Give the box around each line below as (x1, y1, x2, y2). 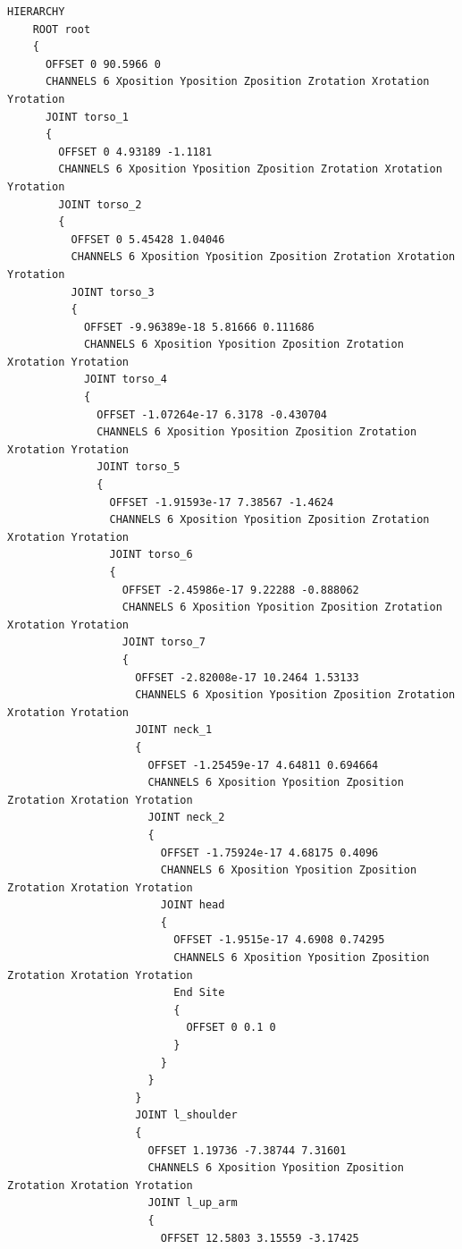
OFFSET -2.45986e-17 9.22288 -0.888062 (122, 583, 359, 596)
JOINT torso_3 (71, 285, 155, 299)
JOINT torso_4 (83, 373, 167, 386)
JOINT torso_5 (97, 460, 181, 474)
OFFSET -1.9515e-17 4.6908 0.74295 (173, 933, 385, 947)
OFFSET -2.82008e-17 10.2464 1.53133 (135, 671, 359, 684)
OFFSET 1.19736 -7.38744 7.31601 (147, 1144, 347, 1157)
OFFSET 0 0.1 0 (186, 1021, 276, 1034)
